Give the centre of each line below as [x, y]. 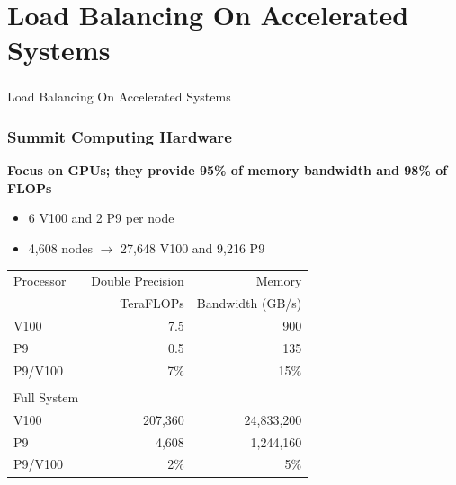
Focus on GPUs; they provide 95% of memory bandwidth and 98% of [228, 170]
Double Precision [138, 281]
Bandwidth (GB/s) [249, 303]
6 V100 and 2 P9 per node [101, 218]
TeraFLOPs [152, 303]
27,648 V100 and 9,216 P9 [193, 248]
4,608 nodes [61, 248]
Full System [46, 397]
